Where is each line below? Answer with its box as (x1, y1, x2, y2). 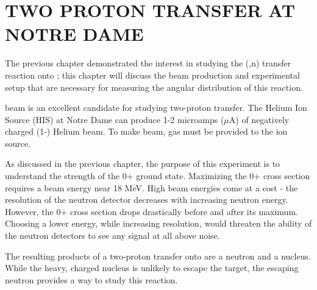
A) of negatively (229, 113, 290, 126)
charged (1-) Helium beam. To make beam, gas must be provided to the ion (5, 125, 288, 138)
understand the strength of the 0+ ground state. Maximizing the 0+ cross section (5, 169, 310, 182)
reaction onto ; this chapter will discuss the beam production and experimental (5, 68, 300, 81)
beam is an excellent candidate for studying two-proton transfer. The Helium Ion (5, 101, 307, 114)
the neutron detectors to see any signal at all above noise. (5, 229, 220, 242)
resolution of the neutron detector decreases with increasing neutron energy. (5, 193, 288, 206)
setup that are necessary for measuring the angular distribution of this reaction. (5, 80, 303, 93)
